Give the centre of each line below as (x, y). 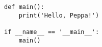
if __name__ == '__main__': (52, 32)
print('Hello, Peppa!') (59, 15)
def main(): (24, 7)
